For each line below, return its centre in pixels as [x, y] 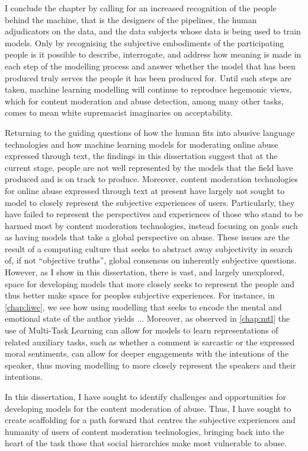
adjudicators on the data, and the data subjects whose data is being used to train [153, 31]
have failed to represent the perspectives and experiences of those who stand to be [154, 214]
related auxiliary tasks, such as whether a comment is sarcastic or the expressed [150, 342]
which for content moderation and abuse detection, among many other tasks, [144, 101]
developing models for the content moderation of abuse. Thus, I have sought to [148, 408]
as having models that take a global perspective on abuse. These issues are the [147, 237]
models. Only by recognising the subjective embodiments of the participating [145, 42]
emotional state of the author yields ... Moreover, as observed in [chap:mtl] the [147, 318]
